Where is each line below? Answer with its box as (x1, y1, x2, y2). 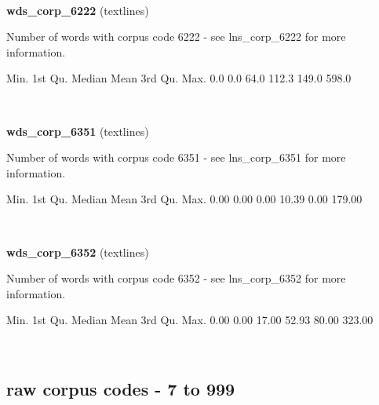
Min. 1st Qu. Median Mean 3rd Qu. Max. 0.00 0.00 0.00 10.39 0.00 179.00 (6, 191, 363, 207)
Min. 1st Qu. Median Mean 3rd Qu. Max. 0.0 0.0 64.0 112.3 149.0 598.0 (6, 70, 352, 86)
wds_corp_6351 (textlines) (6, 122, 149, 139)
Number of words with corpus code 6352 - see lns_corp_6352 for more (6, 270, 346, 286)
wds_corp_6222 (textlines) (6, 2, 149, 18)
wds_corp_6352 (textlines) (6, 243, 149, 260)
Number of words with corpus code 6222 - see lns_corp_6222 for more (6, 28, 346, 45)
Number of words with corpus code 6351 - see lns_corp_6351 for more (6, 149, 346, 166)
